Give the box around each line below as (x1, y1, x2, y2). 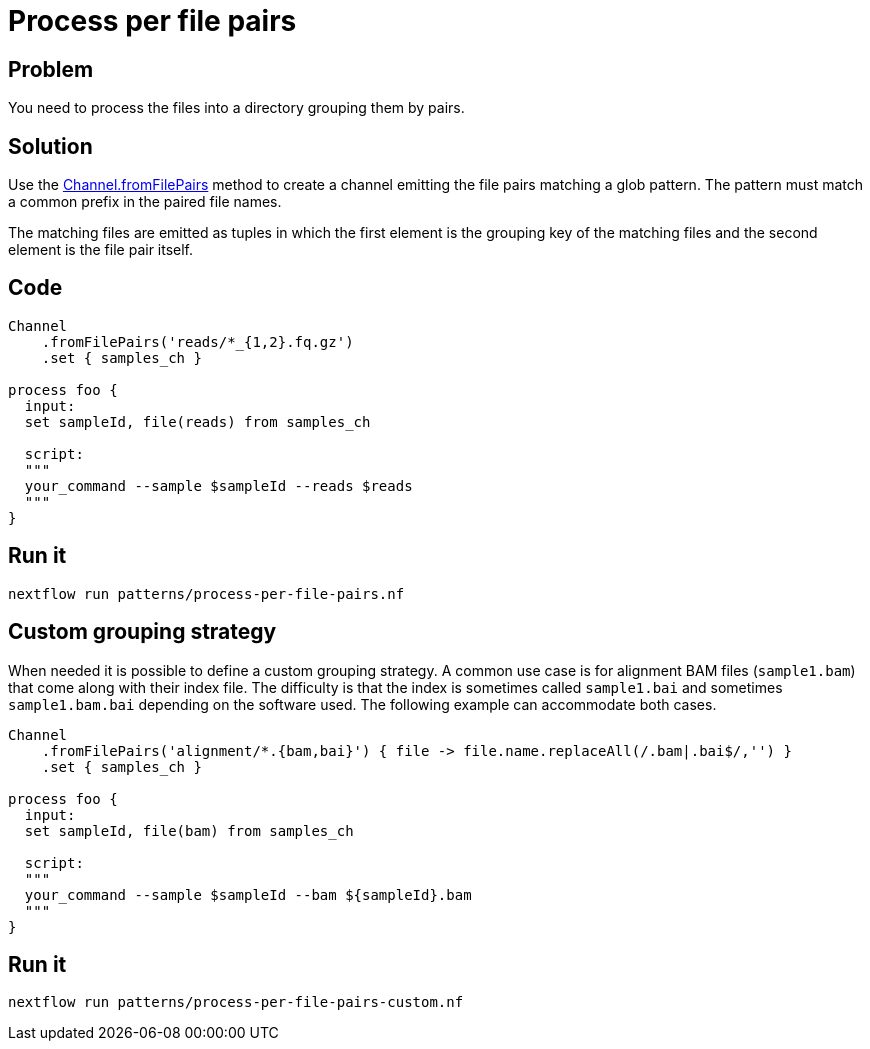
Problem (8, 56, 94, 82)
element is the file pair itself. (8, 241, 194, 259)
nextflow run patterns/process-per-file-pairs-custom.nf (8, 994, 464, 1011)
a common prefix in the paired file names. (8, 193, 282, 211)
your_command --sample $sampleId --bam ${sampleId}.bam (24, 886, 472, 903)
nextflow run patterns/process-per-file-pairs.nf (8, 585, 405, 602)
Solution (8, 133, 93, 159)
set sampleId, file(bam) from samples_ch (24, 822, 354, 839)
